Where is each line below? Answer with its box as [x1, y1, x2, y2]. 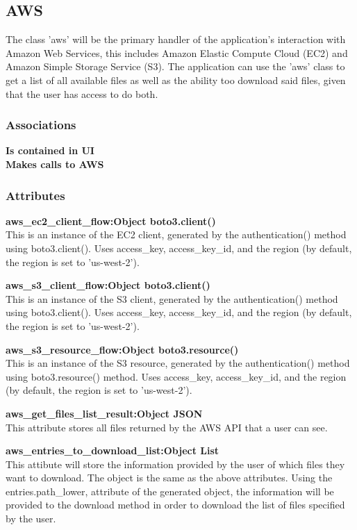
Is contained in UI [6, 143, 94, 158]
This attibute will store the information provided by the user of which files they [6, 456, 345, 471]
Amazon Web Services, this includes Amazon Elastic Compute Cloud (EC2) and [6, 45, 348, 60]
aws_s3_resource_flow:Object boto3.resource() [6, 342, 239, 356]
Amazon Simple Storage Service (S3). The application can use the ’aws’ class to [6, 59, 345, 74]
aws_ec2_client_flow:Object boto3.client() [6, 213, 216, 228]
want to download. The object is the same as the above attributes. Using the [6, 470, 333, 485]
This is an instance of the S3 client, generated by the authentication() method [6, 291, 338, 306]
